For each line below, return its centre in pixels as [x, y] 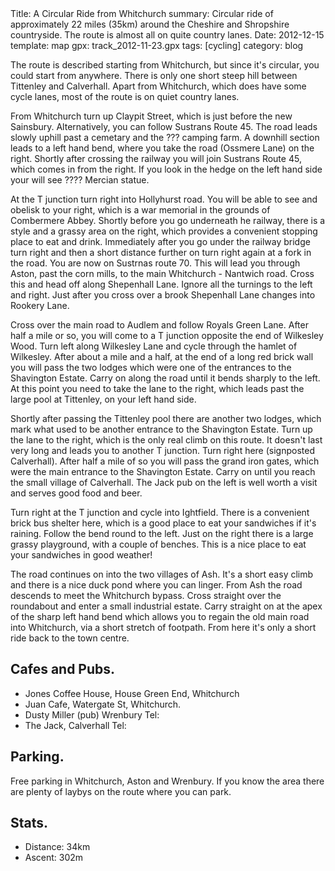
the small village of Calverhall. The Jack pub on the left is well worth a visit [164, 482]
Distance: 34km [57, 847]
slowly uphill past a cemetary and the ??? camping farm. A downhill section [165, 137]
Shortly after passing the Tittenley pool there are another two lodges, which [166, 418]
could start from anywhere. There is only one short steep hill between [154, 75]
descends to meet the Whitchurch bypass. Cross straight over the [146, 595]
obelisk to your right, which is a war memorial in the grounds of [140, 210]
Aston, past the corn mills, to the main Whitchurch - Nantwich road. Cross [162, 273]
